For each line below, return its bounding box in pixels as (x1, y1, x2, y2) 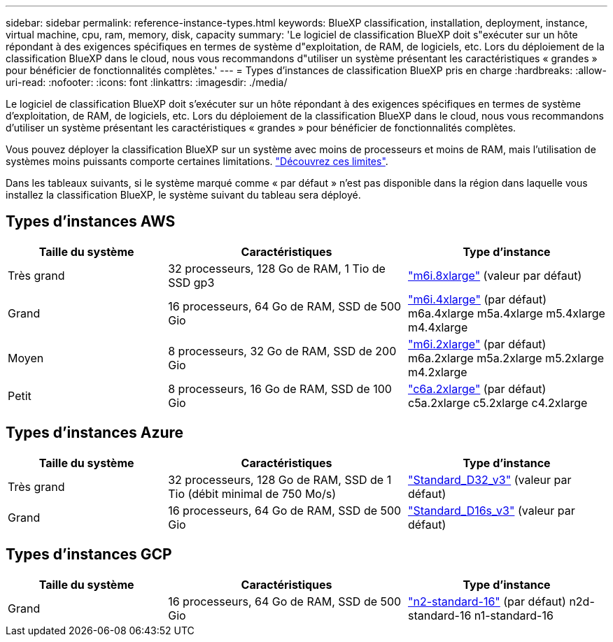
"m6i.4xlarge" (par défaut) (407, 292, 547, 306)
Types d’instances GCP (6, 545, 172, 564)
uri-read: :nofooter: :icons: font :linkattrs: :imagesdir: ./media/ (6, 76, 288, 88)
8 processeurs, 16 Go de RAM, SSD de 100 (168, 381, 392, 396)
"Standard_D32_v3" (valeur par (407, 472, 572, 487)
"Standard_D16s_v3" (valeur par (407, 503, 575, 518)
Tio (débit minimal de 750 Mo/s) (168, 486, 336, 501)
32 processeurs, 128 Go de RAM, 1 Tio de (168, 261, 386, 276)
